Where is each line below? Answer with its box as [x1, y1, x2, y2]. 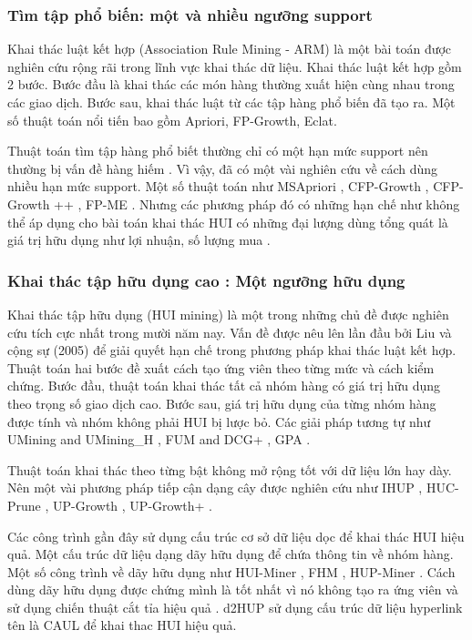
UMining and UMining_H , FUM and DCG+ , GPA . [7, 430, 311, 449]
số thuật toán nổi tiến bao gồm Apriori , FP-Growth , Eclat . [7, 110, 337, 129]
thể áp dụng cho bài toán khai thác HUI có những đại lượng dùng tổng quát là [7, 212, 448, 231]
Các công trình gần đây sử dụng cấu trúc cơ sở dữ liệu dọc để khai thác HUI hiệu [7, 526, 465, 545]
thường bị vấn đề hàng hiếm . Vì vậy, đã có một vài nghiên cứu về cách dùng [7, 158, 438, 178]
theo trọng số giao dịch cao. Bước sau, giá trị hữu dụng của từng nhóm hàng [7, 393, 436, 412]
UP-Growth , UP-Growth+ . [53, 495, 212, 514]
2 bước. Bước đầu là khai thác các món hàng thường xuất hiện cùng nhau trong [7, 75, 455, 94]
